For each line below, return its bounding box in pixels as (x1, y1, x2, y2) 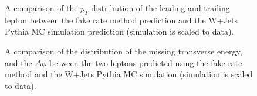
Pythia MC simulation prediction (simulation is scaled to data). (5, 25, 234, 37)
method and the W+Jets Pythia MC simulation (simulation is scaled (5, 68, 253, 80)
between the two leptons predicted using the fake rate (49, 56, 242, 68)
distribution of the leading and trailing (91, 2, 230, 13)
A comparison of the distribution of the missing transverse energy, (5, 44, 242, 57)
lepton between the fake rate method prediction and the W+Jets (5, 13, 238, 26)
